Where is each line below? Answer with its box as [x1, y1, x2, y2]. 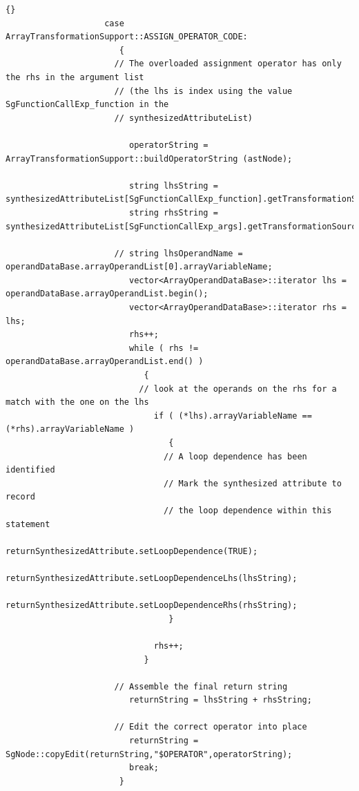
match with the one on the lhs [6, 397, 149, 408]
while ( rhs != [128, 343, 199, 353]
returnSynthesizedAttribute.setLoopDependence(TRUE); [6, 546, 258, 556]
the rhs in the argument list [6, 72, 144, 82]
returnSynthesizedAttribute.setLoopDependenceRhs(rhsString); [6, 600, 298, 611]
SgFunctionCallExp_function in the [6, 99, 169, 110]
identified [6, 465, 55, 475]
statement [6, 519, 50, 529]
